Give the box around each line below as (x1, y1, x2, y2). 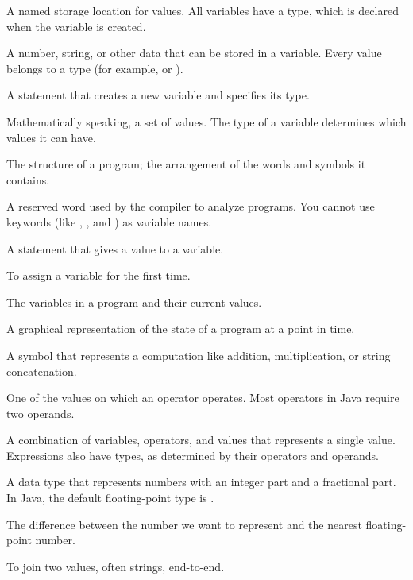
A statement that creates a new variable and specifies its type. (6, 87, 310, 103)
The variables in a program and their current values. (6, 293, 262, 310)
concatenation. (6, 362, 77, 379)
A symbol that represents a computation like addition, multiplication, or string (6, 346, 391, 363)
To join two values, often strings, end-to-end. (6, 558, 225, 574)
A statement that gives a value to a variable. (6, 240, 224, 257)
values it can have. (6, 129, 96, 145)
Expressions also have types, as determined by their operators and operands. (6, 447, 379, 463)
